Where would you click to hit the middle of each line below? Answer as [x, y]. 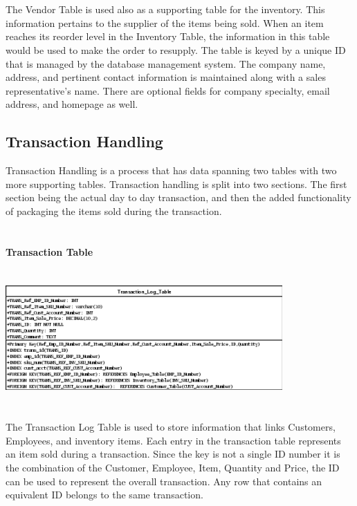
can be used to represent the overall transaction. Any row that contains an [164, 481]
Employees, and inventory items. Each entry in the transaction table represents [173, 440]
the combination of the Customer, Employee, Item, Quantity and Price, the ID [173, 468]
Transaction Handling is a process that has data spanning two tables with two [171, 170]
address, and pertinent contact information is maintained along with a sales [166, 77]
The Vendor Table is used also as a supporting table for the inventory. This [165, 9]
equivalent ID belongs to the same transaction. [104, 495]
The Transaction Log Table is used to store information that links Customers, [171, 427]
